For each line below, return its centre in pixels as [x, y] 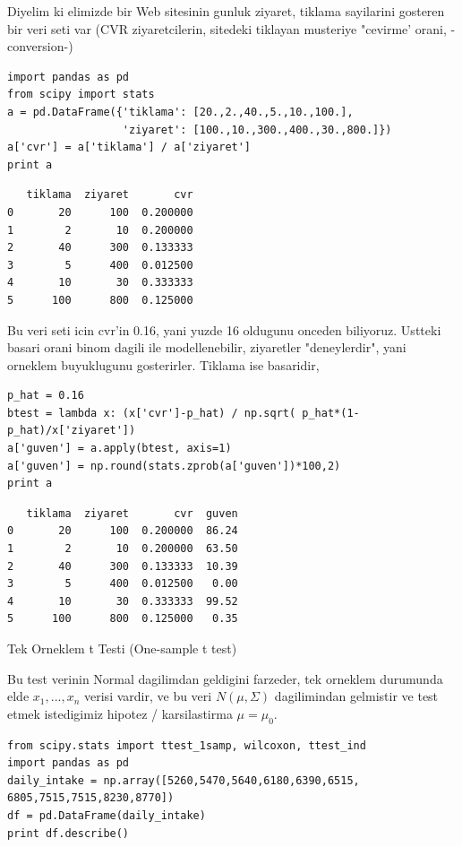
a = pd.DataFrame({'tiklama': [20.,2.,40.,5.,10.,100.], [180, 112]
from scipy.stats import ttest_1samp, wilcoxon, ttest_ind [187, 745]
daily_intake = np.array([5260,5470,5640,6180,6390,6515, [184, 780]
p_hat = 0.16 [46, 396]
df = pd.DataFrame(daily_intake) [107, 815]
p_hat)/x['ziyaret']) [72, 431]
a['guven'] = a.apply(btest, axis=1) [120, 449]
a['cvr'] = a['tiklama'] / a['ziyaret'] [129, 147]
